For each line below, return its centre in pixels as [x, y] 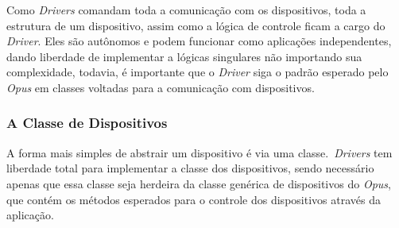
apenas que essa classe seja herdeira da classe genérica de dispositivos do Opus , [199, 183]
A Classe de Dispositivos [87, 123]
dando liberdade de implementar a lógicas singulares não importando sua [184, 56]
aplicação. [30, 215]
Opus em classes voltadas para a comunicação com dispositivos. [161, 87]
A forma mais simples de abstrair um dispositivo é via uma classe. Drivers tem [199, 152]
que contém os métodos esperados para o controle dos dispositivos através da [194, 199]
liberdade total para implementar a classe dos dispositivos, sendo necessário [190, 168]
